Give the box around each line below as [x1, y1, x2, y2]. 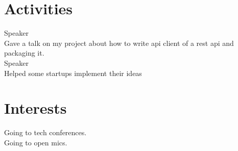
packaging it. [4, 47, 44, 58]
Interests [4, 97, 67, 118]
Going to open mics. [4, 137, 67, 147]
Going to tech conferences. [4, 127, 87, 138]
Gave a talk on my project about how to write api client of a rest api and [4, 37, 234, 48]
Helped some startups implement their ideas [4, 67, 142, 78]
